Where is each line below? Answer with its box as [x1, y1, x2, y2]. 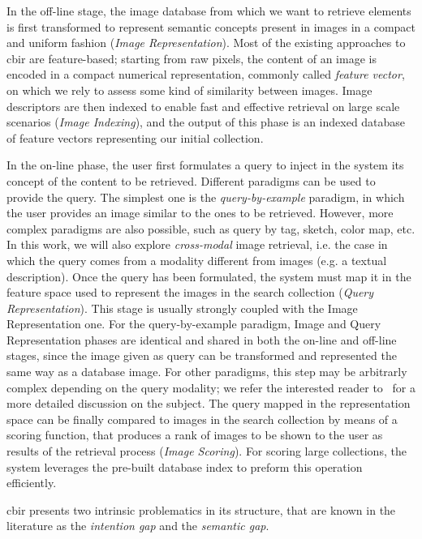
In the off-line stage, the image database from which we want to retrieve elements [6, 2, 411, 19]
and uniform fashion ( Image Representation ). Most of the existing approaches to [6, 34, 406, 51]
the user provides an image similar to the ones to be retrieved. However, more [6, 204, 394, 221]
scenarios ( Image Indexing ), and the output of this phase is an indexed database [6, 113, 406, 130]
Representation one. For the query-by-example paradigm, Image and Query [6, 315, 381, 332]
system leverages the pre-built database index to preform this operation [6, 458, 363, 475]
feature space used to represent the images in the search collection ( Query [6, 284, 374, 301]
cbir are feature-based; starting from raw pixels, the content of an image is [6, 49, 377, 66]
